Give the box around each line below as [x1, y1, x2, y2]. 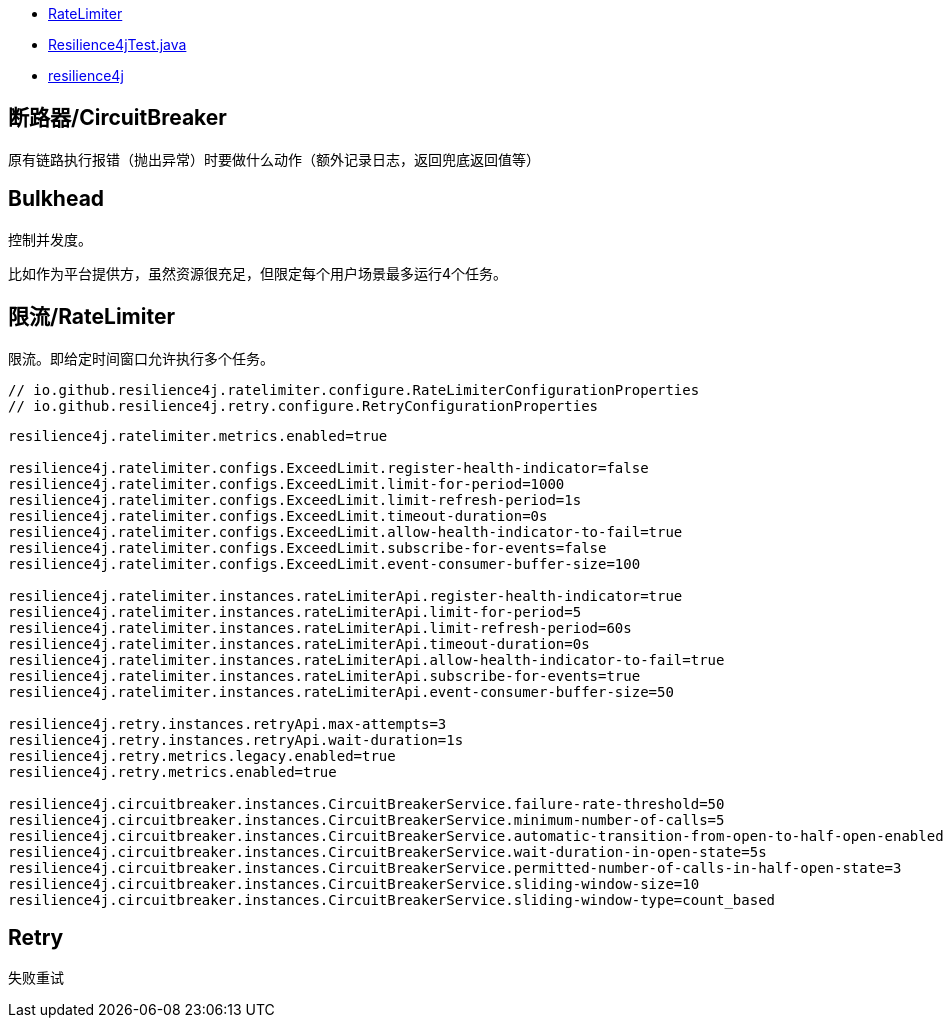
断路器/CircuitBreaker [8, 105, 227, 131]
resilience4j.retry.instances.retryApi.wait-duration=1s [8, 731, 464, 748]
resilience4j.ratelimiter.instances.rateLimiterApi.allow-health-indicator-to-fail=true [8, 651, 725, 668]
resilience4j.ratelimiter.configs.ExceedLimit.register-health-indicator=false [8, 459, 649, 476]
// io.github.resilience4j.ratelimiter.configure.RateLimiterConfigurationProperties [8, 381, 700, 398]
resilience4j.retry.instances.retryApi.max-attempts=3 [8, 715, 447, 732]
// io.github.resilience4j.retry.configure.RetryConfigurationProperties [8, 397, 599, 414]
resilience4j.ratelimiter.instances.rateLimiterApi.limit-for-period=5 [8, 603, 582, 620]
